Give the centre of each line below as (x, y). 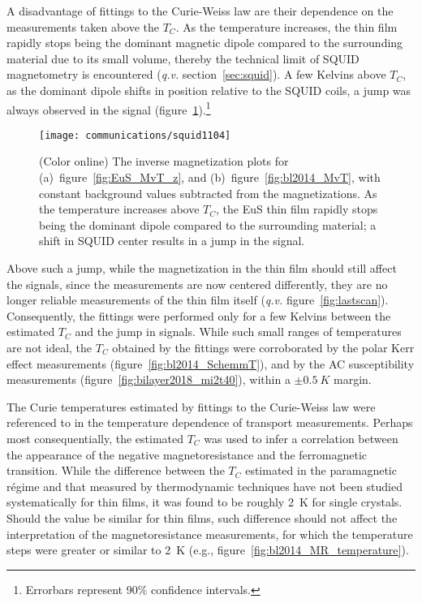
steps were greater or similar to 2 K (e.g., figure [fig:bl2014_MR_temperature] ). (208, 550)
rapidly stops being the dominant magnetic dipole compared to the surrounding (205, 43)
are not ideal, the (50, 347)
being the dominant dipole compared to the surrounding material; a (208, 224)
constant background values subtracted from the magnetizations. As (208, 193)
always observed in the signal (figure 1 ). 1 (109, 108)
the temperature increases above (119, 209)
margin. (353, 379)
